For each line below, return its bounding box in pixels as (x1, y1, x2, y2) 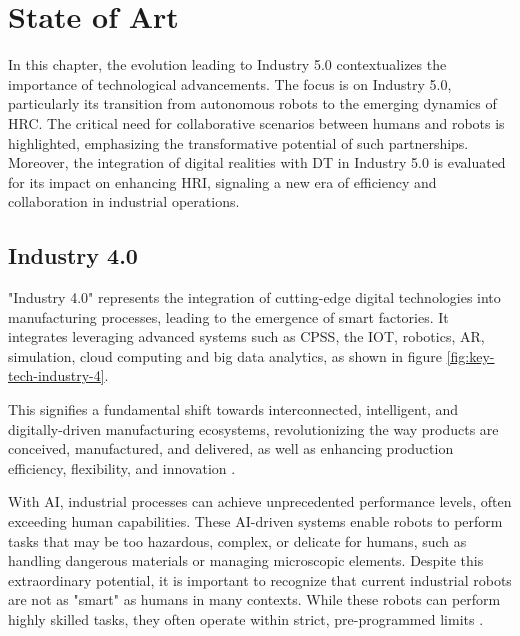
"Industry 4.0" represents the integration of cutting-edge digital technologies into (8, 287, 501, 308)
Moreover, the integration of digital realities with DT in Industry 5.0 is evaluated (8, 152, 506, 173)
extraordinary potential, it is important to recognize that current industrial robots (8, 569, 512, 590)
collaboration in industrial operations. (8, 191, 240, 212)
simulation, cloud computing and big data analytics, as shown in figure (8, 345, 442, 366)
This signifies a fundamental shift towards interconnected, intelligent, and (8, 399, 459, 420)
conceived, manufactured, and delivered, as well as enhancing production (8, 438, 454, 459)
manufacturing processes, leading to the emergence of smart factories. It (8, 306, 449, 327)
